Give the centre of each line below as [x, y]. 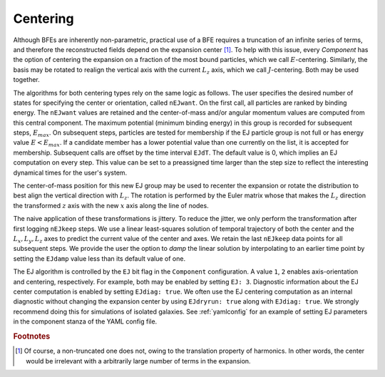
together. [27, 80]
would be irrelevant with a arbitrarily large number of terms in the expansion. [138, 361]
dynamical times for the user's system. [70, 172]
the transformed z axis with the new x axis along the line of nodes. [111, 205]
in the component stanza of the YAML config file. [85, 321]
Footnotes [32, 336]
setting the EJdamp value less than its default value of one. [99, 258]
